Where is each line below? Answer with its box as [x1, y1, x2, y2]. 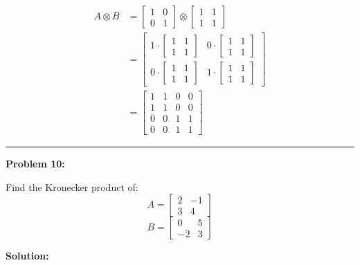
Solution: [6, 248, 49, 263]
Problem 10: [6, 156, 65, 171]
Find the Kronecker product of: [6, 179, 138, 194]
